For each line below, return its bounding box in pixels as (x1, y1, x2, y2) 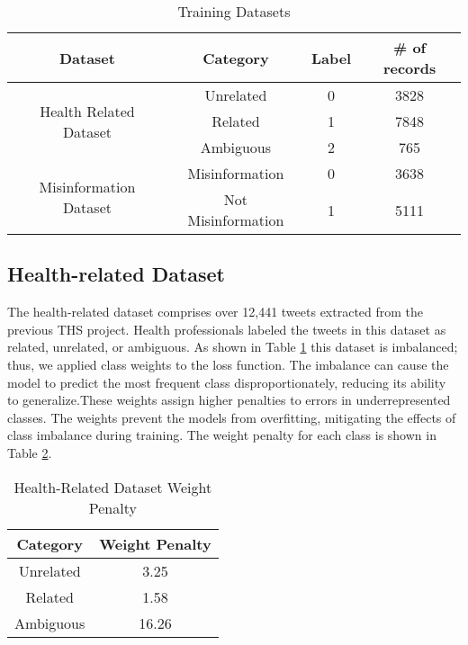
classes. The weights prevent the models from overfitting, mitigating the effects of (7, 408, 456, 426)
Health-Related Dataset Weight (13, 476, 212, 497)
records (382, 58, 436, 78)
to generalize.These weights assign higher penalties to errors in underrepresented (7, 390, 451, 409)
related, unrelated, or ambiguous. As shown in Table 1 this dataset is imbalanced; (7, 337, 458, 356)
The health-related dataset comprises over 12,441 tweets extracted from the (7, 302, 424, 321)
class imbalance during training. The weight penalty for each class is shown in (7, 426, 436, 444)
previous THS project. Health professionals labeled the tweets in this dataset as (7, 319, 446, 338)
